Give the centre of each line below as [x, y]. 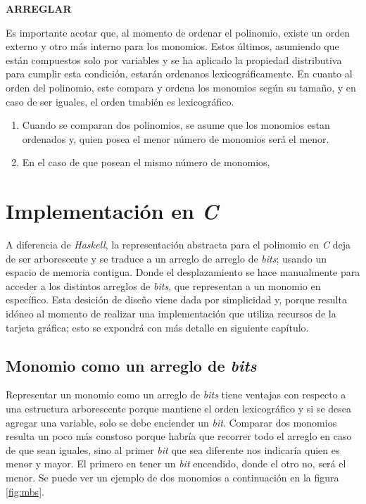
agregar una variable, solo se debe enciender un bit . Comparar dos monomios [171, 422]
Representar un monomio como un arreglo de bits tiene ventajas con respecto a [176, 395]
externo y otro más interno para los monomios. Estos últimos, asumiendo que [172, 46]
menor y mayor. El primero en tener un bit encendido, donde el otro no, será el [176, 464]
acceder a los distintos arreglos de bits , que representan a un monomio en [163, 285]
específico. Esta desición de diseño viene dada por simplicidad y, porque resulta [176, 300]
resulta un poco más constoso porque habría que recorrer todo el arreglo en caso [179, 436]
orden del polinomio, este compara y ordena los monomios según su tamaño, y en [181, 87]
